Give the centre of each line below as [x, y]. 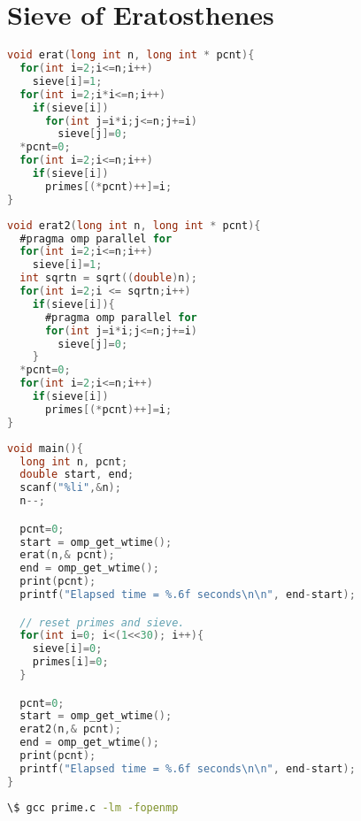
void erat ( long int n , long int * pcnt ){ [131, 55]
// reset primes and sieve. [102, 622]
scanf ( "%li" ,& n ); [70, 488]
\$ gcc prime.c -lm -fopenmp [93, 807]
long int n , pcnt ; [74, 461]
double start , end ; [77, 475]
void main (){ [45, 448]
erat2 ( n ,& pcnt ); [70, 729]
